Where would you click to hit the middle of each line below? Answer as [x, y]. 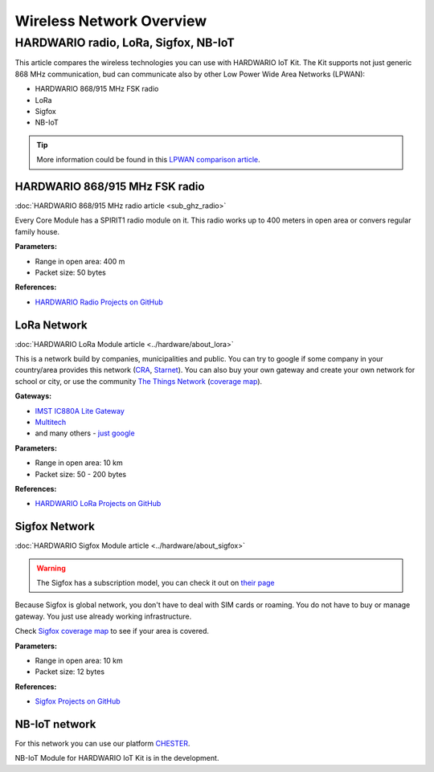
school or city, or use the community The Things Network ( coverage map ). [139, 381]
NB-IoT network [55, 724]
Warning [51, 568]
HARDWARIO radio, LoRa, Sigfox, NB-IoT [125, 43]
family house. [37, 231]
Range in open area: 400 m [80, 261]
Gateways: [33, 396]
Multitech [51, 423]
